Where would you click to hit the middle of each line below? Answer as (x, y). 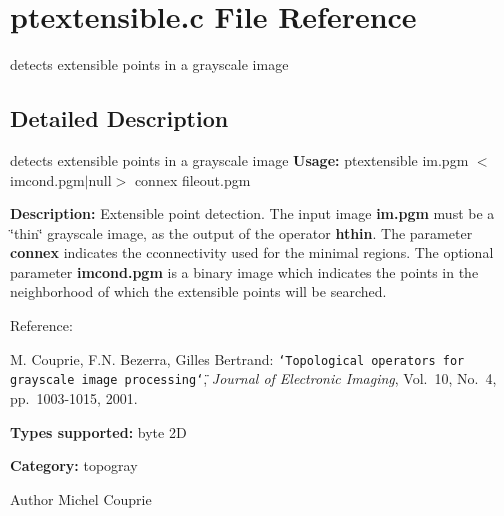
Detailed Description (119, 118)
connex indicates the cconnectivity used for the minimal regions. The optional (252, 252)
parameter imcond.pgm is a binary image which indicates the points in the (244, 271)
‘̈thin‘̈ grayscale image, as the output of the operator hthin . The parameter (241, 232)
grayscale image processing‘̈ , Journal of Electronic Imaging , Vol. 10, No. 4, (253, 378)
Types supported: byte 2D (98, 431)
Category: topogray (74, 465)
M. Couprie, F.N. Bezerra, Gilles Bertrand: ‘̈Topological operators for (237, 358)
